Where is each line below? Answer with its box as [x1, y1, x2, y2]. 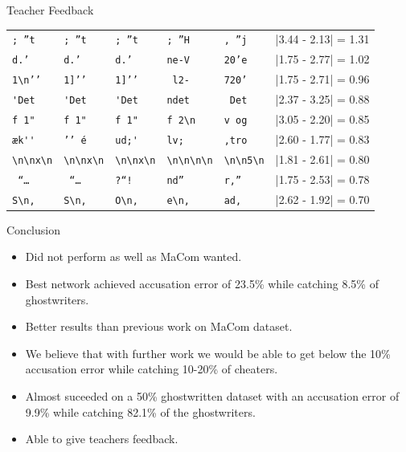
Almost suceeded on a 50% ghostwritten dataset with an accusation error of [25, 387, 400, 404]
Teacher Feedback [6, 2, 94, 18]
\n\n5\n [224, 154, 265, 166]
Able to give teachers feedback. [25, 430, 178, 447]
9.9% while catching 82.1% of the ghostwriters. [25, 403, 256, 420]
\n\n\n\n [166, 154, 213, 166]
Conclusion [6, 221, 60, 238]
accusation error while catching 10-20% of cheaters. [25, 360, 278, 377]
